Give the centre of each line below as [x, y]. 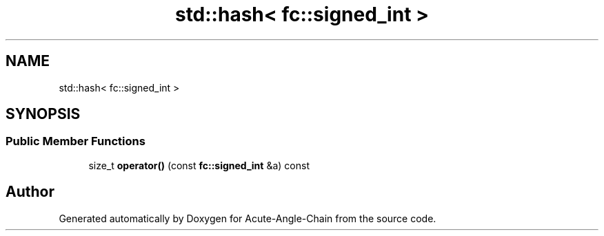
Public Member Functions [75, 141]
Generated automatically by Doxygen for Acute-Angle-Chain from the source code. [248, 218]
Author [30, 192]
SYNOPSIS [43, 114]
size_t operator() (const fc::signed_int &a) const [199, 165]
